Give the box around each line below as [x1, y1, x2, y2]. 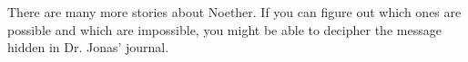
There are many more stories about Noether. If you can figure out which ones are [7, 3, 462, 21]
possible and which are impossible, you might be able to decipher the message [7, 20, 442, 39]
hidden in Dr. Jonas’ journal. [7, 38, 169, 57]
